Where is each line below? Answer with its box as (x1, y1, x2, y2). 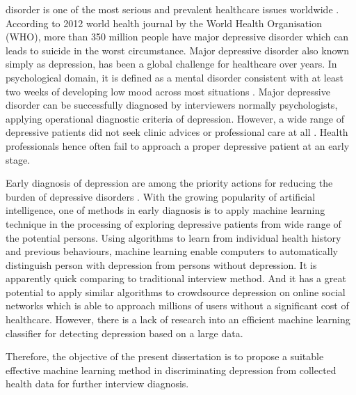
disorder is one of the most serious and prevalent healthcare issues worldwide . (6, 2, 339, 16)
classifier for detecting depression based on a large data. (6, 325, 243, 340)
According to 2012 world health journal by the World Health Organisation (6, 15, 322, 30)
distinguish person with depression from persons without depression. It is (6, 257, 317, 272)
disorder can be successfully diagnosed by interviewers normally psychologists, (6, 98, 338, 112)
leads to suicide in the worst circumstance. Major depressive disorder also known (6, 42, 349, 57)
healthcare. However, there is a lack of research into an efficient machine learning (6, 312, 350, 327)
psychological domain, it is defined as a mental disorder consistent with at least (6, 70, 343, 84)
